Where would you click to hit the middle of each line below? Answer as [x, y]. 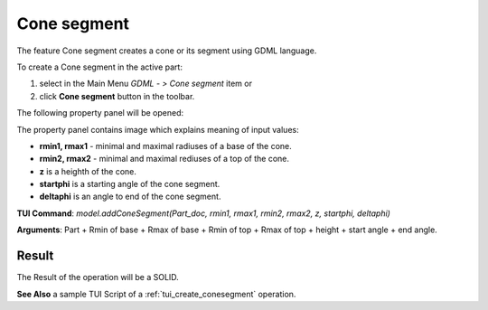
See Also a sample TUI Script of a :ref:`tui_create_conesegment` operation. [156, 294]
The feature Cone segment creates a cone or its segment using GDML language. [167, 51]
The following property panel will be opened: [100, 113]
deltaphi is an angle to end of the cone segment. [130, 197]
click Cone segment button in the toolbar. [117, 96]
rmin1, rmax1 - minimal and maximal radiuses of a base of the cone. [166, 146]
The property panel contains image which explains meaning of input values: [158, 129]
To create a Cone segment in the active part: [99, 67]
